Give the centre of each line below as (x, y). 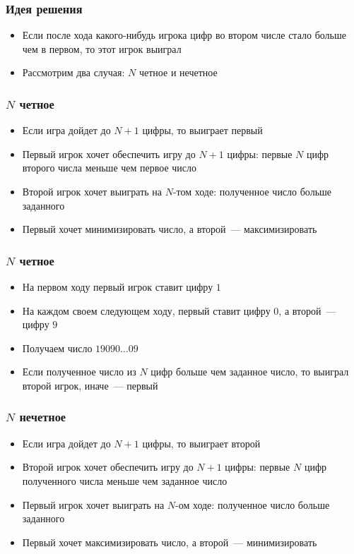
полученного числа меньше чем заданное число (125, 480)
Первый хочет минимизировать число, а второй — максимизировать (170, 229)
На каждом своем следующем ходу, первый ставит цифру (146, 310)
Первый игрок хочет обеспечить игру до (109, 153)
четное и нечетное (178, 72)
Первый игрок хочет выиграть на (93, 504)
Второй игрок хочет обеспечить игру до (108, 467)
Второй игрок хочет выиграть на (92, 191)
